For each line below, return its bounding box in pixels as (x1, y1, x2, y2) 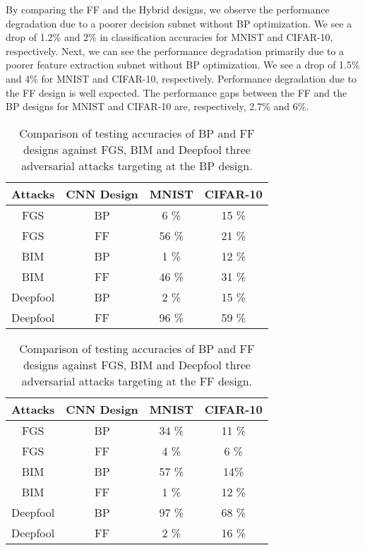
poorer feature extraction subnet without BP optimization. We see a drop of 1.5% (6, 57, 360, 72)
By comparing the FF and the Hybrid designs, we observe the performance (6, 2, 330, 16)
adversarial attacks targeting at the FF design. (21, 372, 252, 389)
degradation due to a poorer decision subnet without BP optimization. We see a (6, 16, 352, 30)
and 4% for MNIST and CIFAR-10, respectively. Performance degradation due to (6, 71, 357, 85)
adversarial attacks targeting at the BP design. (21, 157, 253, 174)
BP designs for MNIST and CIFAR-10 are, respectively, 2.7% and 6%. (6, 99, 309, 114)
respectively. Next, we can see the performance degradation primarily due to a (6, 43, 345, 58)
